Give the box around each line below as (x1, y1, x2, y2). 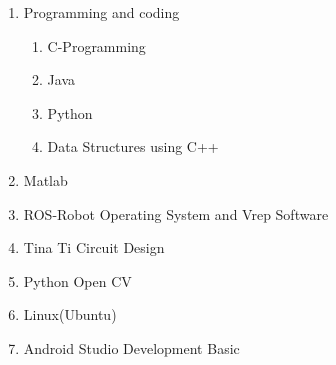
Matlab (23, 169, 68, 190)
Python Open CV (23, 270, 132, 291)
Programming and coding (23, 2, 180, 22)
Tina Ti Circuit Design (23, 237, 165, 258)
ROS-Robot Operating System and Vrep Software (23, 203, 329, 224)
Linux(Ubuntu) (23, 304, 117, 325)
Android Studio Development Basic (23, 337, 240, 358)
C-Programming (47, 35, 146, 56)
